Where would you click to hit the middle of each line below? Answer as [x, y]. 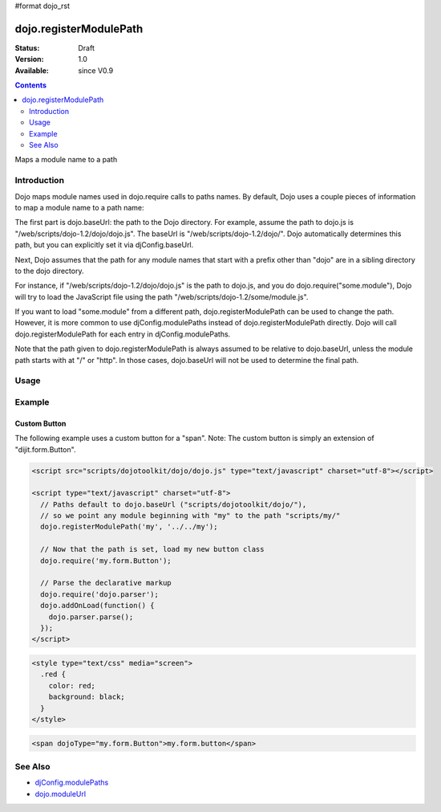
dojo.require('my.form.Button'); [106, 561]
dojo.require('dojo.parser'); [100, 594]
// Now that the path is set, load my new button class [152, 549]
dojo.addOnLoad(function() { [98, 606]
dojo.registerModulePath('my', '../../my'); [129, 527]
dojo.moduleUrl [61, 794]
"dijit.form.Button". [45, 449]
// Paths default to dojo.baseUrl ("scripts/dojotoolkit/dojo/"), [174, 504]
